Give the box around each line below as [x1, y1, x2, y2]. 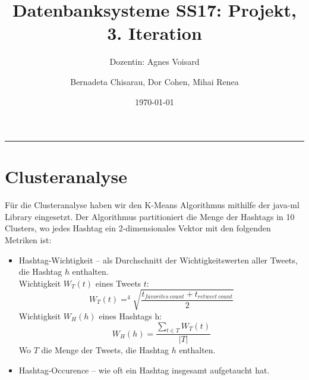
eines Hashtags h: [99, 309, 162, 322]
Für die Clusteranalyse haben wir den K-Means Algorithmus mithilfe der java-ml [5, 199, 299, 211]
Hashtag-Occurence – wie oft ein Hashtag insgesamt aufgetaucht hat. [18, 363, 270, 376]
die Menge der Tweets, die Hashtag [41, 344, 169, 356]
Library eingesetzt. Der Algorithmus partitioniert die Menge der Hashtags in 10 [5, 210, 295, 222]
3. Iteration [107, 21, 202, 45]
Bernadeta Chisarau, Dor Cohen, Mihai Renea [70, 75, 239, 87]
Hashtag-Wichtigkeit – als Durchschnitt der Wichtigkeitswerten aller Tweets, [18, 253, 298, 266]
